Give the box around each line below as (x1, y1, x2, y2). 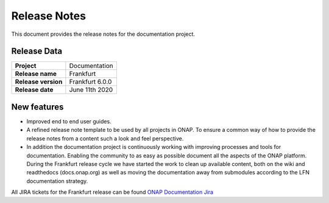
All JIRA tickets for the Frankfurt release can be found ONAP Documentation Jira (11, 188, 213, 196)
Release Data (11, 46, 63, 57)
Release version (15, 78, 63, 86)
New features (11, 101, 64, 112)
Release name (15, 70, 57, 78)
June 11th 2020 (69, 86, 113, 94)
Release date (15, 86, 54, 94)
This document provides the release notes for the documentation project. (11, 30, 195, 38)
